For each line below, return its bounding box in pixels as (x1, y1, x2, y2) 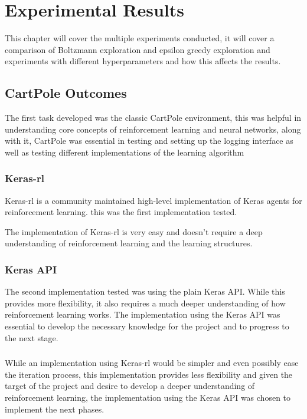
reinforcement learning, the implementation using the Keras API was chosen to (5, 391, 291, 403)
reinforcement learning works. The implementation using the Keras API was (5, 308, 280, 321)
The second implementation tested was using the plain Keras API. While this (5, 285, 285, 298)
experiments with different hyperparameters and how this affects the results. (5, 55, 281, 67)
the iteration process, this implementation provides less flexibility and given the (5, 368, 293, 380)
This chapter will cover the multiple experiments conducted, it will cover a (5, 32, 275, 44)
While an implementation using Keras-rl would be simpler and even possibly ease (5, 357, 299, 369)
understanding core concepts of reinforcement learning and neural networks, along (5, 123, 301, 135)
